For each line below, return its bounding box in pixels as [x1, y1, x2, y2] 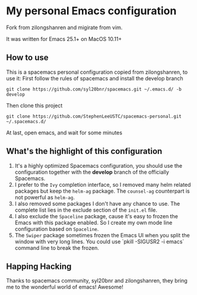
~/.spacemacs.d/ [6, 118, 46, 124]
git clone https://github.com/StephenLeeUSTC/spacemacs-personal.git [6, 113, 182, 120]
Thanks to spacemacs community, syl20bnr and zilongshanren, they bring [6, 277, 188, 284]
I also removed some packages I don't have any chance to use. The [14, 200, 180, 207]
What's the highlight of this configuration [6, 146, 163, 156]
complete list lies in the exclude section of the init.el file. [14, 206, 157, 214]
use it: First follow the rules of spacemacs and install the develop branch [6, 74, 184, 81]
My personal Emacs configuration [6, 4, 177, 18]
